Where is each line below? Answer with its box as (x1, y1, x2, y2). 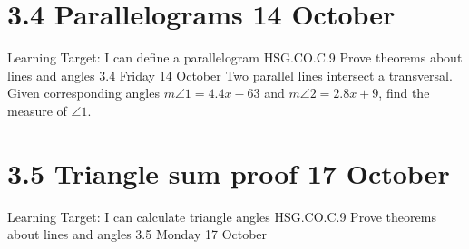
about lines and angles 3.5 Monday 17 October (7, 225, 268, 244)
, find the (378, 83, 430, 102)
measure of (7, 101, 67, 120)
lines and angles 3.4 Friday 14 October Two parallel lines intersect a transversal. (7, 65, 453, 84)
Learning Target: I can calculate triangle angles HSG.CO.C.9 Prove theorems (7, 206, 436, 225)
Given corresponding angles (7, 83, 160, 102)
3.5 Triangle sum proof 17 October (7, 154, 450, 191)
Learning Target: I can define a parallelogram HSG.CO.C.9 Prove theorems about (7, 48, 463, 67)
